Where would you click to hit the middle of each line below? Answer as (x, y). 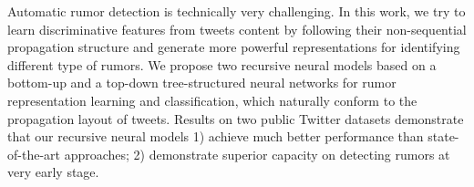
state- (443, 136)
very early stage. (53, 172)
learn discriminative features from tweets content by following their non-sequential (237, 29)
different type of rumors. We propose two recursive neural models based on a (222, 64)
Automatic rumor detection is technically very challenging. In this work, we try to (237, 11)
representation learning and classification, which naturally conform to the (212, 100)
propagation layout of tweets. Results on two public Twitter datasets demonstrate (236, 118)
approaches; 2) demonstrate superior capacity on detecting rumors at (257, 154)
